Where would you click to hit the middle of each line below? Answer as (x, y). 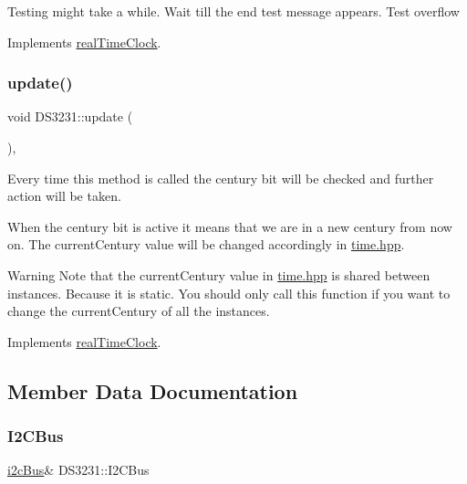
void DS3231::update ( (70, 116)
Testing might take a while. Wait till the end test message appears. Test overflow (233, 11)
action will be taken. (64, 196)
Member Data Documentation (153, 390)
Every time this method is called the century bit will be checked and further (221, 178)
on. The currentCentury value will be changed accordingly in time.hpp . (206, 244)
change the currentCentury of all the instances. (139, 311)
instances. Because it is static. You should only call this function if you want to (229, 293)
